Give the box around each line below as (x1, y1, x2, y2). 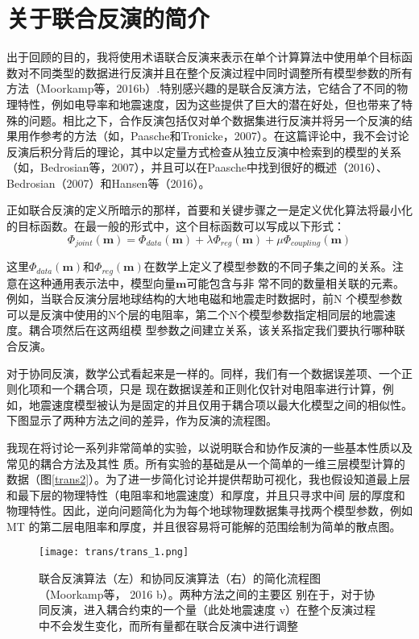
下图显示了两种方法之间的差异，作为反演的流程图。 (6, 412, 277, 429)
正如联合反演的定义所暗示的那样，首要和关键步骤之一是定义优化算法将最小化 (6, 201, 413, 218)
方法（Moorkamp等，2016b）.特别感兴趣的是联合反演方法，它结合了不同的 (6, 80, 397, 97)
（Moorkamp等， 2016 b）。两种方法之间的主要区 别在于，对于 (39, 585, 364, 602)
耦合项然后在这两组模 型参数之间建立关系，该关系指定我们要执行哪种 (28, 322, 394, 338)
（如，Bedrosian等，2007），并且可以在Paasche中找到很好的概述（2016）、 (6, 159, 388, 176)
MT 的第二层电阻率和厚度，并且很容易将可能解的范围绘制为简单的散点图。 (6, 517, 401, 534)
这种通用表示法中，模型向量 (28, 274, 176, 291)
